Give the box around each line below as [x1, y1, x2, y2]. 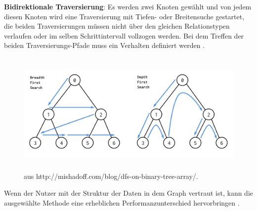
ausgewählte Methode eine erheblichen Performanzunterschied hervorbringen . [4, 197, 240, 208]
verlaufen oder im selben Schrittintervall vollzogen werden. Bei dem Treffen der [4, 30, 244, 41]
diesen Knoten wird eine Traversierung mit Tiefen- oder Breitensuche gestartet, [4, 11, 245, 21]
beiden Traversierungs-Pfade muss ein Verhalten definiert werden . [4, 40, 205, 50]
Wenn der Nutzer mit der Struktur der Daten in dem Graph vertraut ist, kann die [4, 187, 253, 198]
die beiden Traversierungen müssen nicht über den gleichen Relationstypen [4, 21, 230, 31]
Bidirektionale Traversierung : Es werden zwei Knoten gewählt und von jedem [4, 1, 252, 11]
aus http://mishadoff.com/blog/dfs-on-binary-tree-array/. [24, 171, 198, 181]
